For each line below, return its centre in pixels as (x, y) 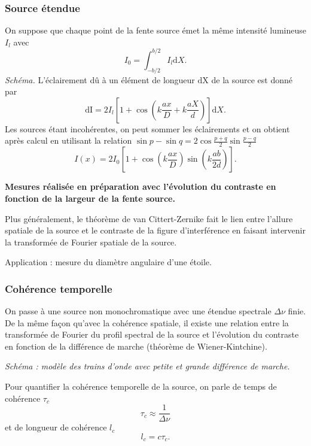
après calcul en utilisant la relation (68, 140)
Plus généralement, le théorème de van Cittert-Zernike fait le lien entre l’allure (149, 218)
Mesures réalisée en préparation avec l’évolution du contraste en (141, 186)
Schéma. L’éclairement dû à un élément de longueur (100, 79)
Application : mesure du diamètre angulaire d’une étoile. (108, 262)
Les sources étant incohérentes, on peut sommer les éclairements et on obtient (147, 128)
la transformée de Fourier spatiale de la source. (91, 242)
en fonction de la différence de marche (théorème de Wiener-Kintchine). (136, 346)
